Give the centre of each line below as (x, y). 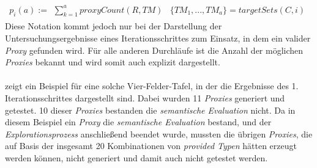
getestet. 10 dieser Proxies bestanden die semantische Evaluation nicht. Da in (150, 110)
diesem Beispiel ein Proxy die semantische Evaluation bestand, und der (138, 122)
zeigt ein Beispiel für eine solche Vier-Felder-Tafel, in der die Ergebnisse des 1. (152, 86)
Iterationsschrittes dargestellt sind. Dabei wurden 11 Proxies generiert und (145, 97)
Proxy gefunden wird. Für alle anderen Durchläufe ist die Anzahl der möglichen (154, 50)
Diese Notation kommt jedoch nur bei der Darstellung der (114, 26)
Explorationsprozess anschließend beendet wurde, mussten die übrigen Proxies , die (159, 133)
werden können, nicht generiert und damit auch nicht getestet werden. (136, 157)
